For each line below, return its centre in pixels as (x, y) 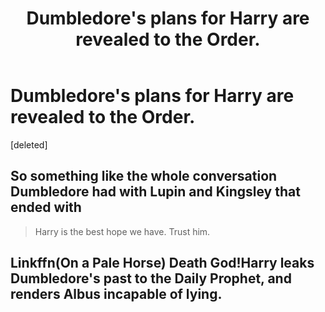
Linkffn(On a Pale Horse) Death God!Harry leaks (162, 263)
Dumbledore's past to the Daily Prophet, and (151, 278)
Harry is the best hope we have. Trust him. (122, 231)
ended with (46, 207)
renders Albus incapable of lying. (116, 294)
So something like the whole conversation (144, 176)
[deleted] (29, 144)
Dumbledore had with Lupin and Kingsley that (155, 192)
